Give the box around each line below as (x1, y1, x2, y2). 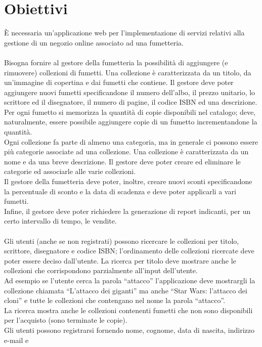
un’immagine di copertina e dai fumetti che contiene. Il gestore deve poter (4, 77, 234, 88)
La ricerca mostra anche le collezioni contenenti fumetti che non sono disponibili (4, 305, 253, 315)
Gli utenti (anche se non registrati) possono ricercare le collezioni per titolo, (4, 235, 239, 246)
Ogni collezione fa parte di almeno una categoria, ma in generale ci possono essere (4, 136, 258, 147)
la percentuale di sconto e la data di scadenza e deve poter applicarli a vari (4, 186, 236, 196)
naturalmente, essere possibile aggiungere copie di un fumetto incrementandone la (4, 116, 257, 127)
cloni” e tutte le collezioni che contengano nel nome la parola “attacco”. (4, 295, 226, 306)
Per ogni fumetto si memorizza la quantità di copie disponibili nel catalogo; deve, (4, 106, 256, 117)
